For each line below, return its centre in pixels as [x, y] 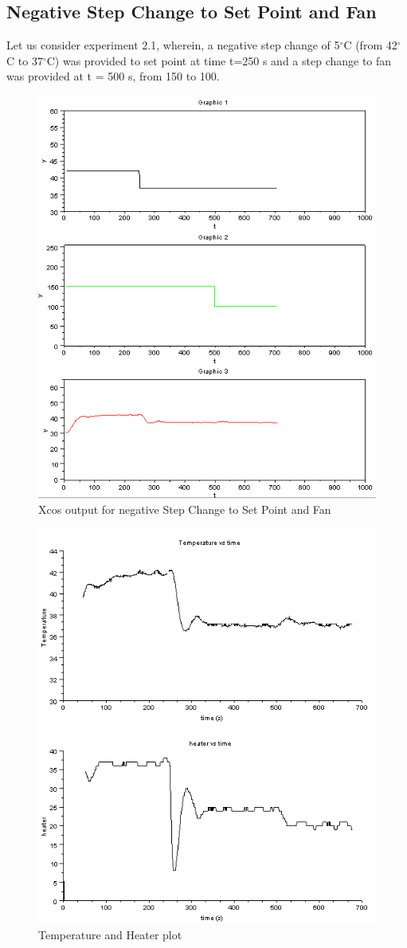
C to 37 [25, 60]
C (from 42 [370, 45]
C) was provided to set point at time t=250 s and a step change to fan [219, 60]
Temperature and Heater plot [110, 934]
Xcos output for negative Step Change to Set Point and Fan [185, 509]
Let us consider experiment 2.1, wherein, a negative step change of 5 [173, 45]
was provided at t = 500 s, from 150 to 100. [113, 76]
